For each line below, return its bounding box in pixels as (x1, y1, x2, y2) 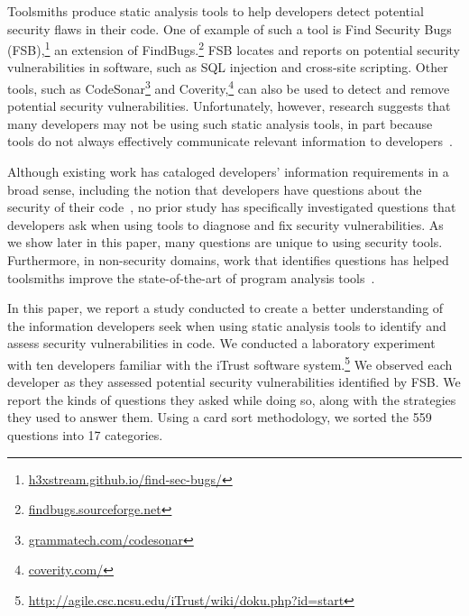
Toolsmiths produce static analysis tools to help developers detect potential (7, 2, 424, 20)
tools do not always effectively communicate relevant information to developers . (7, 132, 453, 151)
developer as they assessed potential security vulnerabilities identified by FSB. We (7, 372, 461, 391)
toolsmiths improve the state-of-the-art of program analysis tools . (7, 268, 375, 287)
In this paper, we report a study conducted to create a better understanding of (7, 299, 444, 317)
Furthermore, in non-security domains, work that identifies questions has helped (7, 251, 449, 270)
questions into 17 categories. (7, 426, 163, 445)
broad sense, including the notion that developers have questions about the (7, 179, 422, 198)
